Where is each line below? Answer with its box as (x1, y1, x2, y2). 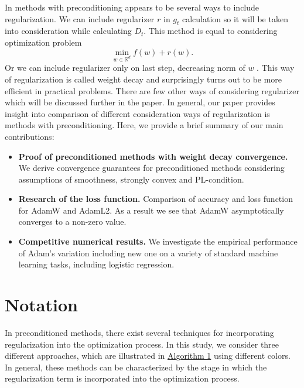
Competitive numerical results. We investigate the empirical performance (18, 235, 298, 248)
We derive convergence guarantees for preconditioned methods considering (18, 162, 285, 174)
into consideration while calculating (5, 25, 132, 37)
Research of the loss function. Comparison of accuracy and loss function (18, 193, 293, 205)
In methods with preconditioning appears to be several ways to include (5, 1, 259, 13)
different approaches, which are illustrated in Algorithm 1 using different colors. (5, 349, 291, 362)
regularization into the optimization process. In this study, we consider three (5, 338, 279, 350)
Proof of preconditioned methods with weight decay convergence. (18, 150, 288, 162)
